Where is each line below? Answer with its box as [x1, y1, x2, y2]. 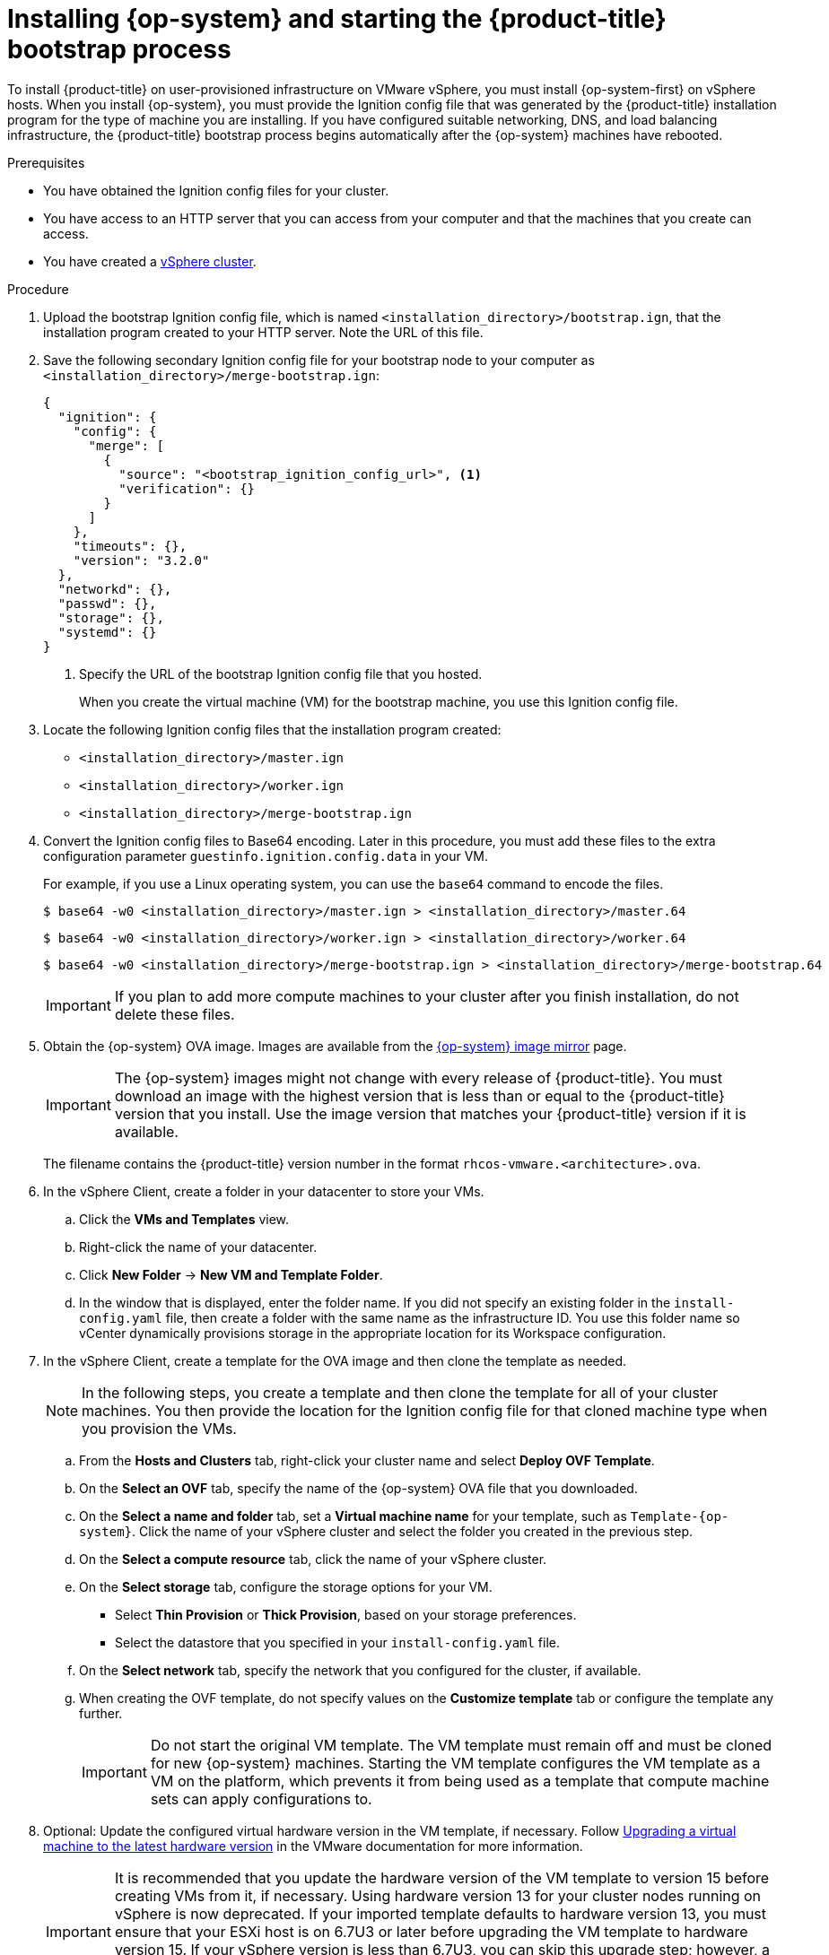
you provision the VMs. [82, 1419, 237, 1438]
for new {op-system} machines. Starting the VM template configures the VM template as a [150, 1753, 761, 1772]
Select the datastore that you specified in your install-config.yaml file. [115, 1634, 561, 1650]
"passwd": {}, [57, 595, 157, 611]
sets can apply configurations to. [150, 1789, 372, 1808]
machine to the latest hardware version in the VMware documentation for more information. [43, 1838, 583, 1854]
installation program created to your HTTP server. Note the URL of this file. [43, 324, 484, 340]
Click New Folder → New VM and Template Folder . [79, 1266, 383, 1282]
